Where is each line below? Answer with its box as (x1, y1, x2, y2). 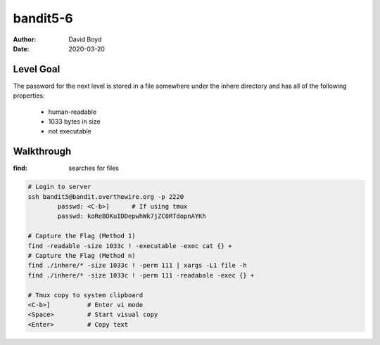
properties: (13, 91, 45, 100)
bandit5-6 (13, 11, 73, 26)
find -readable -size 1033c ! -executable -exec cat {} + (27, 242, 232, 249)
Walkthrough (13, 145, 72, 157)
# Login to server (27, 183, 91, 191)
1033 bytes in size (48, 117, 101, 126)
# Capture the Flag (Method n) (27, 252, 137, 260)
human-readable (48, 108, 97, 116)
